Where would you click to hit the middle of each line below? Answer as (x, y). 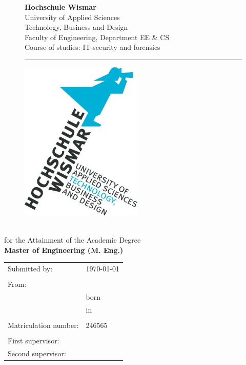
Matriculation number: (43, 325)
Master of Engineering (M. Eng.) (64, 250)
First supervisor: (34, 341)
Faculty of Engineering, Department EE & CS (97, 37)
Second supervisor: (37, 353)
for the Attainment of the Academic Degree (73, 240)
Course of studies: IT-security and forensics (93, 47)
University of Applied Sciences (72, 17)
